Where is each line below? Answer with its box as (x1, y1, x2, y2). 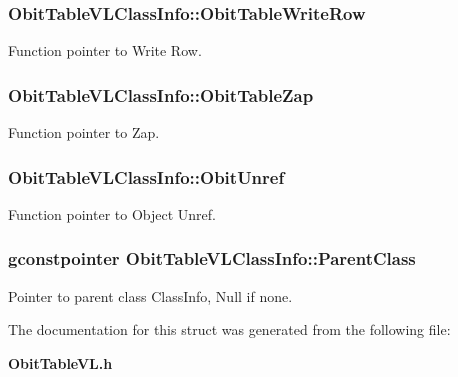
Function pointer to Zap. (8, 122, 160, 143)
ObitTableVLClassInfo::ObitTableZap (8, 82, 314, 107)
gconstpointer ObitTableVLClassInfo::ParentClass (8, 246, 416, 271)
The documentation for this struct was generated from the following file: (8, 319, 451, 340)
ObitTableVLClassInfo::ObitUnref (8, 164, 285, 189)
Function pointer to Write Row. (8, 40, 202, 61)
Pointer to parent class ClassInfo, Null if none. (8, 285, 293, 306)
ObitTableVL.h (8, 352, 113, 373)
